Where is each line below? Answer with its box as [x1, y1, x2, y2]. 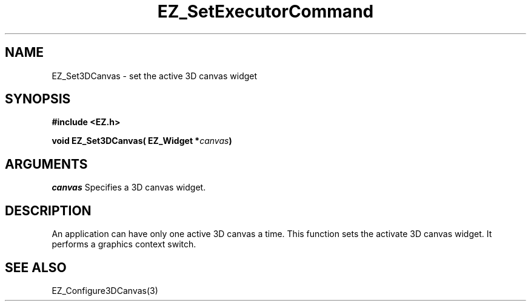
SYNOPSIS [5, 91, 71, 107]
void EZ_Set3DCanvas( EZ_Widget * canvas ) [52, 135, 232, 146]
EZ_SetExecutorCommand [157, 1, 374, 22]
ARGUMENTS [5, 156, 88, 172]
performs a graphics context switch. [52, 239, 196, 250]
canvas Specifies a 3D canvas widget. [52, 182, 206, 193]
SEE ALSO [5, 259, 67, 275]
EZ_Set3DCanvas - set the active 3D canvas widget [52, 70, 258, 81]
